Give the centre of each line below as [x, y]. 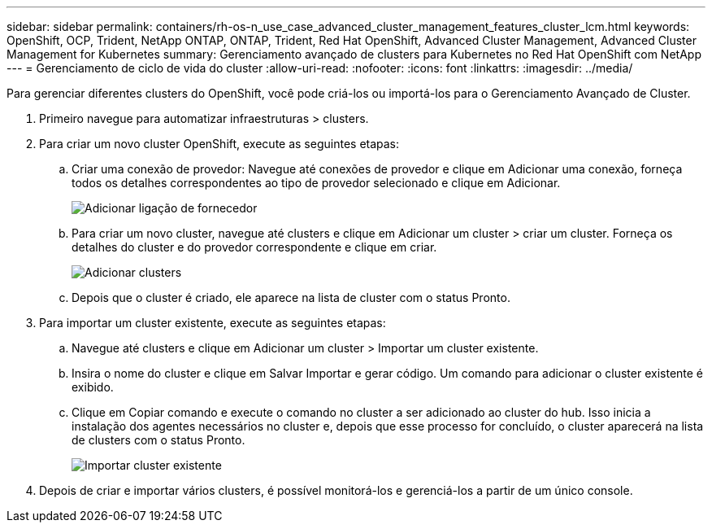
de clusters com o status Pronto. [158, 440]
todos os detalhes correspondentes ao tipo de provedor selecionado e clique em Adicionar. [316, 183]
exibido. [93, 387]
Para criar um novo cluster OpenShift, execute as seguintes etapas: [219, 144]
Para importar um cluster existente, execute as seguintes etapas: [213, 323]
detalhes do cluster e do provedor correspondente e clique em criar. [254, 247]
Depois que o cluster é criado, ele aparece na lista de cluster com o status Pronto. [291, 297]
